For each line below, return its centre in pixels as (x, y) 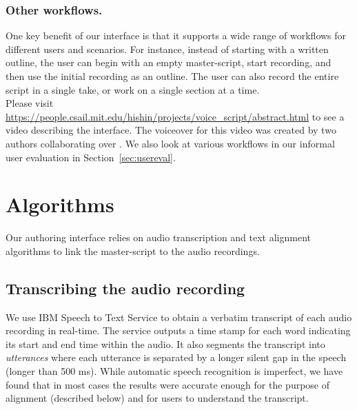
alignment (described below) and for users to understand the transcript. (157, 398)
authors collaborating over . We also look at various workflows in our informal (170, 143)
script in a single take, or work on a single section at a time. (133, 89)
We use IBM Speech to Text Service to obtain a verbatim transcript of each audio (179, 317)
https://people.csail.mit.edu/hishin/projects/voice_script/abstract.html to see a (175, 116)
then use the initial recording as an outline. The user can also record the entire (172, 76)
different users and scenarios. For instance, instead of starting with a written (167, 49)
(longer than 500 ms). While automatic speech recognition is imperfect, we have (174, 371)
